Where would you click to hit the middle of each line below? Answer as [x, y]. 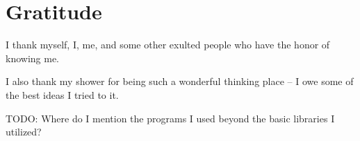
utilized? [24, 132]
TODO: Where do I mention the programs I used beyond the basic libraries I [170, 118]
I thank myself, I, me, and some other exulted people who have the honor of [168, 45]
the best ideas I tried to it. [62, 94]
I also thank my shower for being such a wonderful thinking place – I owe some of [180, 81]
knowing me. [32, 58]
